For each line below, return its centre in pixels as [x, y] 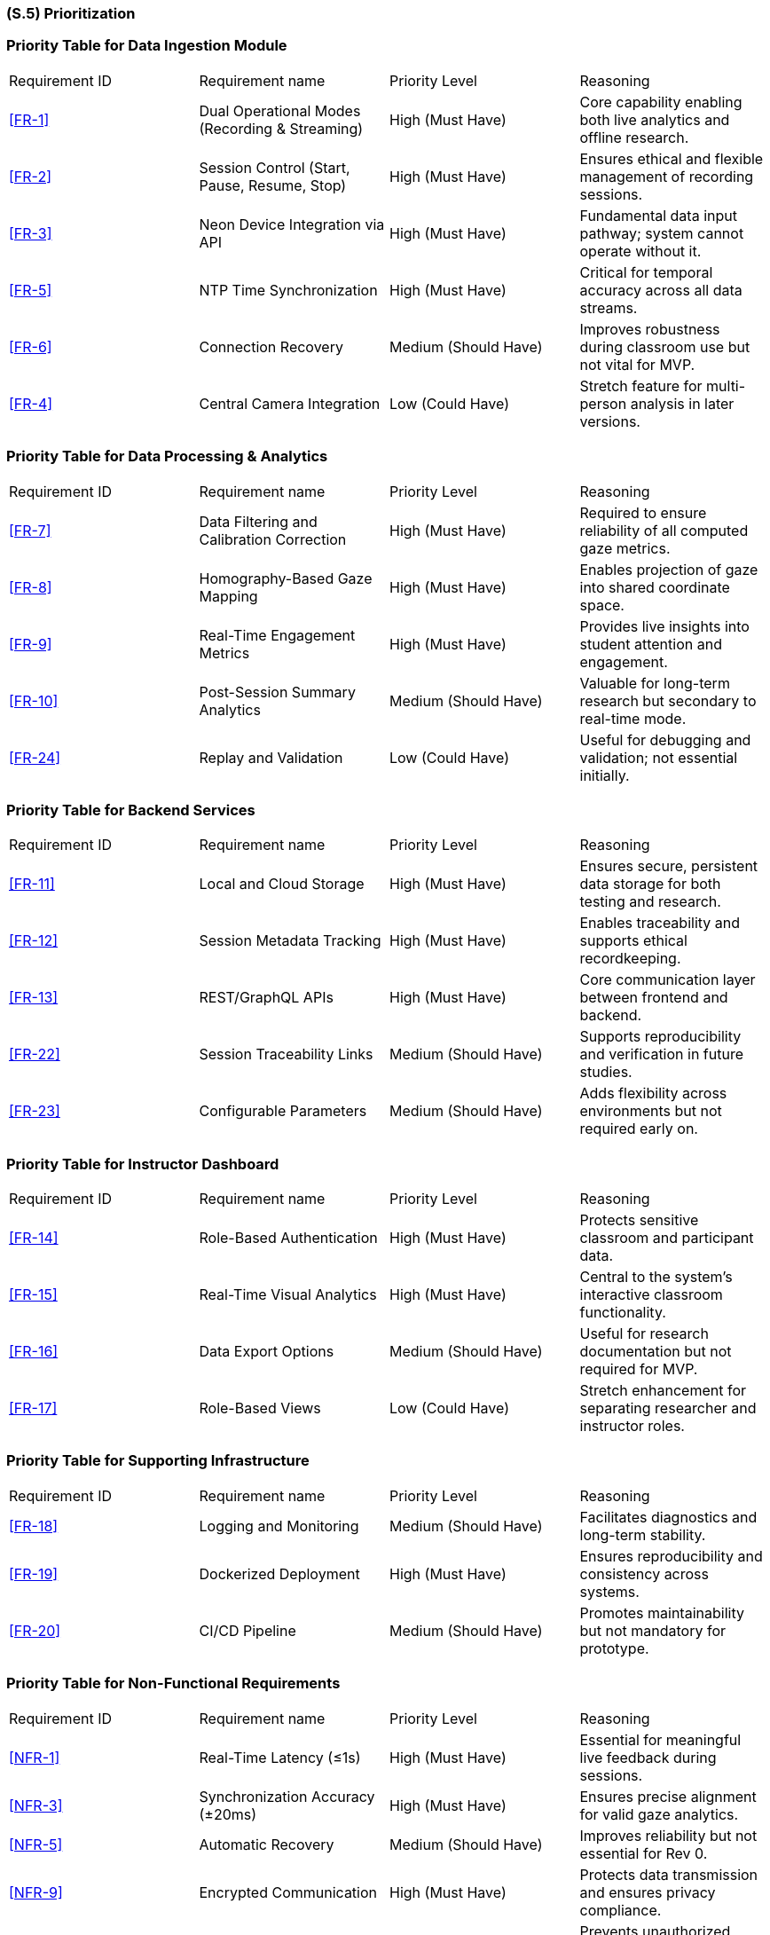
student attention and [651, 644]
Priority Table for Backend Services [131, 810]
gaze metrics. [625, 548]
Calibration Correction [273, 539]
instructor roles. [632, 1426]
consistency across [644, 1573]
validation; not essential [659, 757]
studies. [606, 1072]
